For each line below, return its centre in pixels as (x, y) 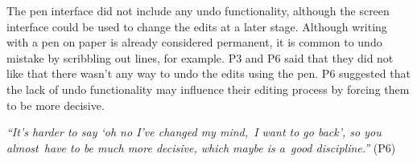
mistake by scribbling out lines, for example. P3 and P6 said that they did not (200, 57)
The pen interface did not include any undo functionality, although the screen (198, 10)
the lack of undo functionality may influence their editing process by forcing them (208, 89)
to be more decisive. (56, 105)
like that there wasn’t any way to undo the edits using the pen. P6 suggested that (208, 73)
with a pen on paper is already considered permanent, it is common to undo (194, 42)
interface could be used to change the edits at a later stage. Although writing (197, 26)
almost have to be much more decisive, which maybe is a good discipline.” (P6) (201, 147)
